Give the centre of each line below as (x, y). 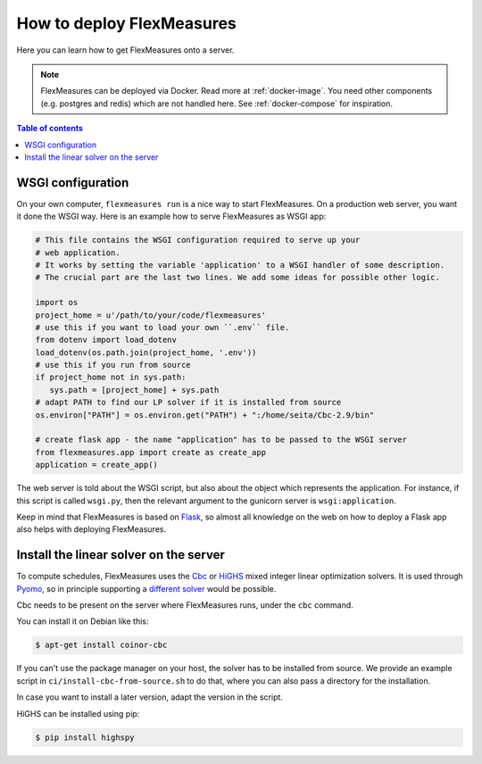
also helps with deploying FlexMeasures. (91, 529)
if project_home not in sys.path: (111, 378)
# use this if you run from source (113, 365)
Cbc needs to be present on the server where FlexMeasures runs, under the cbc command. (185, 605)
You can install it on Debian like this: (83, 621)
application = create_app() (96, 465)
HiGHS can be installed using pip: (78, 713)
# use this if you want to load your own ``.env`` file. (162, 327)
